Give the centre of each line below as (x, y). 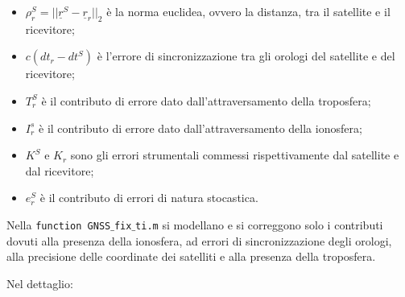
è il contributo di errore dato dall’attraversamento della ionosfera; (200, 128)
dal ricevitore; (60, 170)
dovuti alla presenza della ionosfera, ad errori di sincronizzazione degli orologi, (199, 240)
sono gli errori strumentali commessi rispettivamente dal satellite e (235, 155)
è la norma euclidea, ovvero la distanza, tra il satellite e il (248, 11)
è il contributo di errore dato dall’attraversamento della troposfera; (206, 100)
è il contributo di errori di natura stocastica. (149, 198)
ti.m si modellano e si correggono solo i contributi (259, 224)
